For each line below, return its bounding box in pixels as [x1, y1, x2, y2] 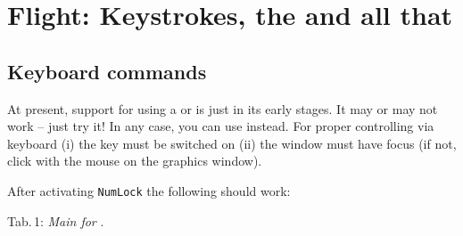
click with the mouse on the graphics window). [7, 151, 262, 170]
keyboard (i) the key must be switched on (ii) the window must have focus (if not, [7, 134, 457, 152]
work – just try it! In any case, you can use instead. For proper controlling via [7, 117, 434, 135]
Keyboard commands [7, 57, 207, 85]
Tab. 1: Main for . [7, 211, 104, 230]
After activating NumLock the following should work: [7, 181, 291, 199]
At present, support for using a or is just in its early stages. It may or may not [7, 99, 438, 118]
